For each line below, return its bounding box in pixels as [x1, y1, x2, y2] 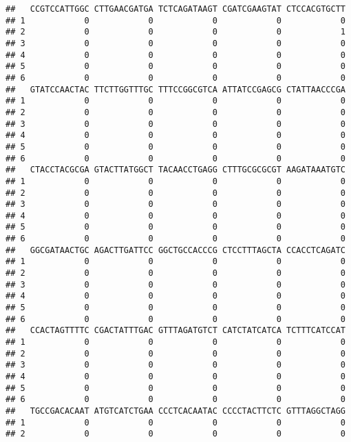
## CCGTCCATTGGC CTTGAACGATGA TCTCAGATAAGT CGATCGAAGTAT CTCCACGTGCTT [6, 4, 345, 14]
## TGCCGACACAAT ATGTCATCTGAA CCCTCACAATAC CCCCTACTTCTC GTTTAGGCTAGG [6, 405, 345, 416]
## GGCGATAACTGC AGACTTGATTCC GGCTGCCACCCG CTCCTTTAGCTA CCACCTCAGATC [6, 245, 345, 255]
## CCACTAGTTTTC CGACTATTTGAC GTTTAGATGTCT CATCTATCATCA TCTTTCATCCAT [6, 325, 345, 336]
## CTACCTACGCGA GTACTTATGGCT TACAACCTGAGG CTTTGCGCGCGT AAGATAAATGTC [6, 165, 345, 175]
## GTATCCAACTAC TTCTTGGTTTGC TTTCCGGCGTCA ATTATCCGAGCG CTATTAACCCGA [6, 84, 345, 94]
